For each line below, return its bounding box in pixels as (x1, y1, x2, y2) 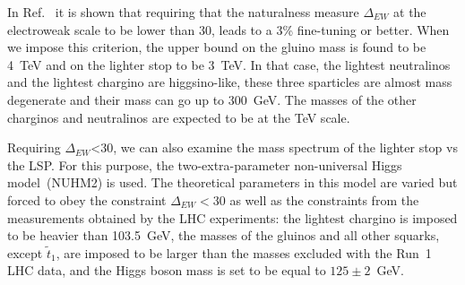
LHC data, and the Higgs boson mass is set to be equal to (7, 261, 326, 280)
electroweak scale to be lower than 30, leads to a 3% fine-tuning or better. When (7, 20, 450, 39)
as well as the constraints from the (229, 190, 419, 209)
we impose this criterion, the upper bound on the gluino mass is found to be (7, 38, 426, 56)
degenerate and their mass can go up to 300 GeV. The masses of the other (7, 90, 417, 108)
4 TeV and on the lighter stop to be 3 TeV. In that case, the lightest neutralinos (7, 55, 451, 73)
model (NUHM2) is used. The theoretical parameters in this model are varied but (7, 173, 458, 192)
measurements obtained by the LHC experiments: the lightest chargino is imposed (7, 208, 458, 227)
